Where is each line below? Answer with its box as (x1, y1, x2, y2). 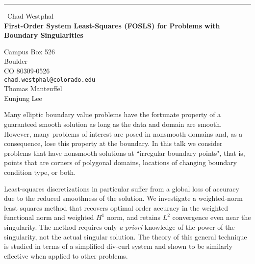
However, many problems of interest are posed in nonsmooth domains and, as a (4, 128, 243, 139)
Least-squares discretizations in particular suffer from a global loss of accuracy (4, 183, 239, 193)
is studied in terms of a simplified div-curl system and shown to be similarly (4, 241, 232, 251)
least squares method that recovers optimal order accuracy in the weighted (4, 202, 229, 213)
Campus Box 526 (4, 46, 55, 56)
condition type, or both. (4, 167, 76, 177)
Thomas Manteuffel (4, 83, 62, 94)
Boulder (4, 56, 28, 66)
